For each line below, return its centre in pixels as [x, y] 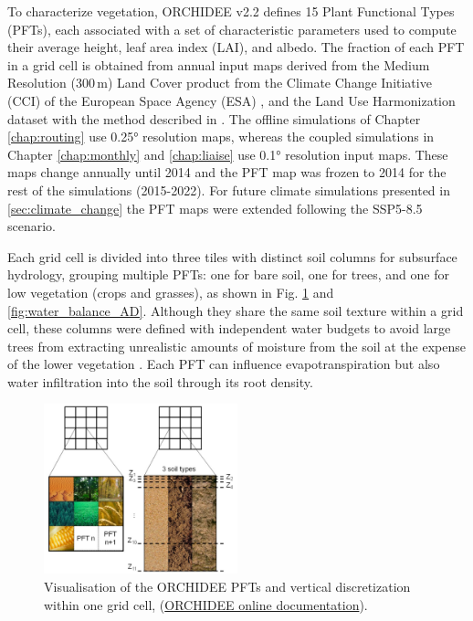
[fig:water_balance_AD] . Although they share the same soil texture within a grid [236, 310]
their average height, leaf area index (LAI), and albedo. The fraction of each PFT [236, 47]
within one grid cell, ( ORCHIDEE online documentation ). [206, 604]
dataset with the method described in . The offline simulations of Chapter [214, 118]
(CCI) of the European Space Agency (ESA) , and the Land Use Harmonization [231, 100]
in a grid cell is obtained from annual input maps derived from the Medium [219, 64]
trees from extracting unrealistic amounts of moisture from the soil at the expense [236, 346]
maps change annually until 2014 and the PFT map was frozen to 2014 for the [227, 172]
